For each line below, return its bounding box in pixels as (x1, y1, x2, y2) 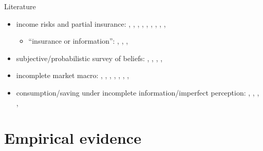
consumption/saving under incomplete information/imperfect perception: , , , (16, 87, 259, 98)
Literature (4, 1, 36, 11)
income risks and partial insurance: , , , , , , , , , (16, 18, 166, 29)
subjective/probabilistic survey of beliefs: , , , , (16, 52, 163, 63)
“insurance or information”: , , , (28, 35, 128, 46)
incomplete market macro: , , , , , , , (16, 70, 129, 81)
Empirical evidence (4, 127, 141, 148)
